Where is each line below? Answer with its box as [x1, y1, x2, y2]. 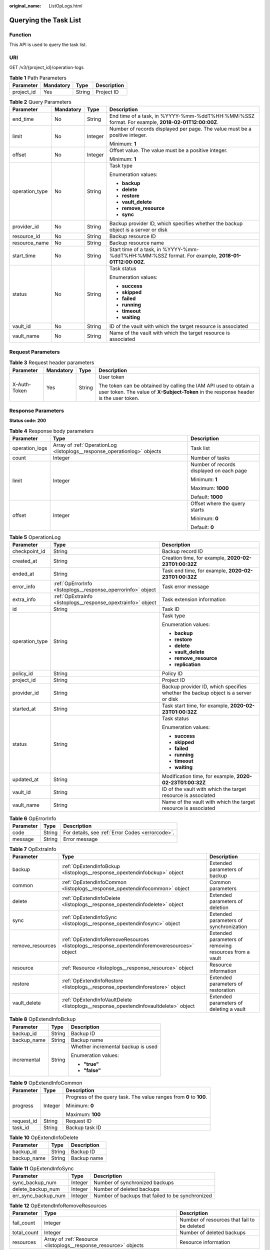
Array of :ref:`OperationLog [52, 441, 117, 448]
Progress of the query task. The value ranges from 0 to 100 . [65, 1093, 207, 1100]
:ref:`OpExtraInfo [53, 593, 93, 600]
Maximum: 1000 [190, 485, 229, 492]
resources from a [209, 948, 250, 955]
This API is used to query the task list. [9, 41, 87, 47]
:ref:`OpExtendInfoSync [61, 914, 117, 921]
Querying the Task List [9, 15, 81, 24]
